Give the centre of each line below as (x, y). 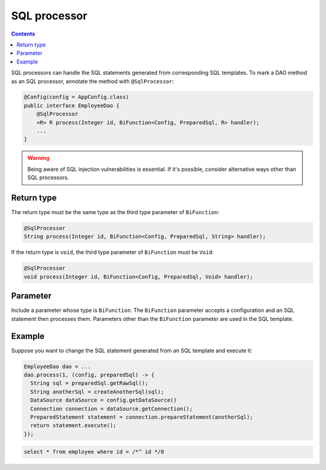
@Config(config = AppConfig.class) (76, 97)
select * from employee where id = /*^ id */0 (94, 452)
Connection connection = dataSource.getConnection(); (112, 408)
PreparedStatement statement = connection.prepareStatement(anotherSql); (142, 417)
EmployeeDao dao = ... (57, 366)
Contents (23, 34)
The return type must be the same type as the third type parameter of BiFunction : (115, 212)
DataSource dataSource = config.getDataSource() (104, 400)
